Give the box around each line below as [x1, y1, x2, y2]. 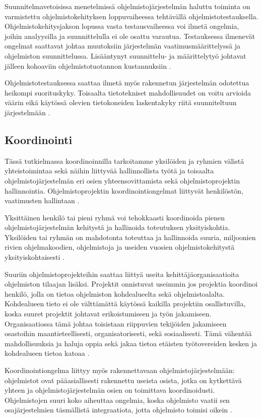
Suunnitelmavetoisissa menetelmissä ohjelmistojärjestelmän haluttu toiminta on [5, 1, 250, 11]
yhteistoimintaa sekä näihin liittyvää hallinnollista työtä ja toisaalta [5, 165, 214, 176]
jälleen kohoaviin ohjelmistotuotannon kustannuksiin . [5, 60, 171, 71]
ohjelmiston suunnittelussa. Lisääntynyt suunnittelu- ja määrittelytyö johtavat [5, 50, 246, 61]
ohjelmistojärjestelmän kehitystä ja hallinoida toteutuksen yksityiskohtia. [5, 222, 230, 233]
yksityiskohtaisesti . [5, 252, 64, 262]
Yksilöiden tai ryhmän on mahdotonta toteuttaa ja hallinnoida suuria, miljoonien [5, 231, 256, 242]
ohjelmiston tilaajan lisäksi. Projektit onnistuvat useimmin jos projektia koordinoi [5, 278, 258, 289]
